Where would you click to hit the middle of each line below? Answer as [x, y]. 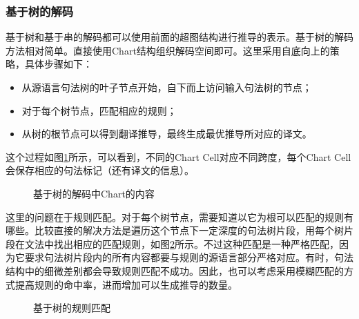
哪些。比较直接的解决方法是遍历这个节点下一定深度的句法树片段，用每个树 [175, 230]
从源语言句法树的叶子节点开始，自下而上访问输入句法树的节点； [167, 87]
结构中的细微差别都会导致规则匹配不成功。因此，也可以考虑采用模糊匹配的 [175, 270]
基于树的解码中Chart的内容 [94, 193]
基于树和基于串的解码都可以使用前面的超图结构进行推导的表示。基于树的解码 [179, 37]
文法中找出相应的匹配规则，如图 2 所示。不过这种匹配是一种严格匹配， [182, 243]
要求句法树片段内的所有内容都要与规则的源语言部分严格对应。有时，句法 [189, 257]
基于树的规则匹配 [72, 308]
